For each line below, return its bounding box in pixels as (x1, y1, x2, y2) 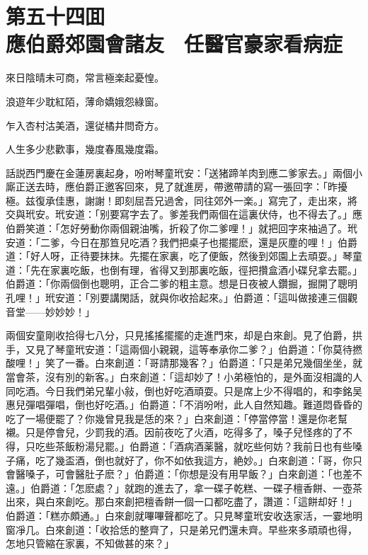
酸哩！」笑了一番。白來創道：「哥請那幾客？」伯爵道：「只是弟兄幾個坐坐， (6, 355, 352, 370)
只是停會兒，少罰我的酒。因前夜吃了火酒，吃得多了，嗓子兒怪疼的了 (25, 425, 343, 440)
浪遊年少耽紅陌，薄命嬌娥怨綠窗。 (6, 93, 164, 108)
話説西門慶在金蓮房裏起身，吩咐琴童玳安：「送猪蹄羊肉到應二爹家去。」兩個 (6, 165, 352, 180)
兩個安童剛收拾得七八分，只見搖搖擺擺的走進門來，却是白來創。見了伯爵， (6, 328, 352, 343)
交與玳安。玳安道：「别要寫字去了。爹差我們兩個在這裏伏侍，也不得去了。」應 (6, 207, 362, 222)
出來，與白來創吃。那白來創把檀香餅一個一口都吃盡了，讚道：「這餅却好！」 (6, 494, 357, 509)
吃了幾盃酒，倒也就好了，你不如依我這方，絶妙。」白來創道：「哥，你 (35, 452, 352, 467)
